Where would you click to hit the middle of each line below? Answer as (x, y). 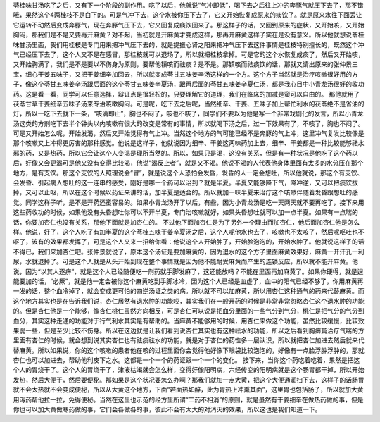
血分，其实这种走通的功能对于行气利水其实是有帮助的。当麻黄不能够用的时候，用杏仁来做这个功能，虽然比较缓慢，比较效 (189, 321)
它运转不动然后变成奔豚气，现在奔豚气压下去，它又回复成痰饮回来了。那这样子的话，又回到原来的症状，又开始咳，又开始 (189, 25)
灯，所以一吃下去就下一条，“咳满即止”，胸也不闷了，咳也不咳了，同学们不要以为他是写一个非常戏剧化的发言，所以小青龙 (188, 113)
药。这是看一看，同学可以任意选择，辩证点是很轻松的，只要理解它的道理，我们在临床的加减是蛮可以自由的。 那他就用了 (186, 94)
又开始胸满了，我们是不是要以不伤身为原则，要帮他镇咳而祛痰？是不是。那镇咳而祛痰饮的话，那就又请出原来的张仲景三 (185, 64)
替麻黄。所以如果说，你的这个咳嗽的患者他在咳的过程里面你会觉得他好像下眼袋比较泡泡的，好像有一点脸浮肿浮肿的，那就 (189, 350)
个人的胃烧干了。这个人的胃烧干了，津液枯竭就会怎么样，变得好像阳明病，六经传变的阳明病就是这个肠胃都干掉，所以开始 (189, 370)
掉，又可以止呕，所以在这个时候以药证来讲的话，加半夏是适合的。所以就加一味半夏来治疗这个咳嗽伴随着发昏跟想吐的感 (185, 192)
